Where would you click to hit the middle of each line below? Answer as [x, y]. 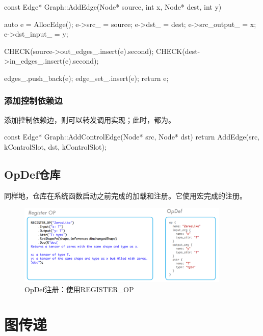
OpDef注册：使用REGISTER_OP [79, 289]
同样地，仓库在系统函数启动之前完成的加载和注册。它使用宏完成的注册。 [125, 195]
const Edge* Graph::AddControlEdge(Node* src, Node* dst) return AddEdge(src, [132, 137]
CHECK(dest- [178, 51]
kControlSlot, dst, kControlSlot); [55, 146]
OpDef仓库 [32, 174]
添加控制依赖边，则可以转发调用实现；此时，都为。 [90, 119]
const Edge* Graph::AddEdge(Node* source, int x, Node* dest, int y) [113, 7]
